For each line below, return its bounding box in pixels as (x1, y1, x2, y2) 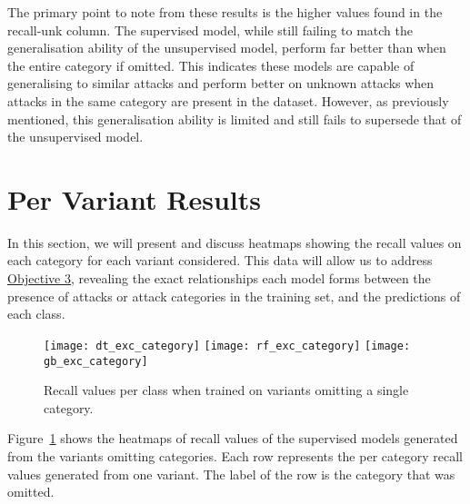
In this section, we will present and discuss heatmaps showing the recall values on (7, 232, 462, 252)
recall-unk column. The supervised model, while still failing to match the (7, 20, 413, 39)
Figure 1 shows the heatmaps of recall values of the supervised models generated (7, 429, 458, 448)
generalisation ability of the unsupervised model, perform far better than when (7, 38, 446, 57)
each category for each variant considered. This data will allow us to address (7, 251, 433, 270)
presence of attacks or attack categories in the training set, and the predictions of (7, 286, 461, 305)
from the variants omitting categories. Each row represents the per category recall (7, 446, 463, 465)
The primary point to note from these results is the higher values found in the (7, 3, 443, 21)
